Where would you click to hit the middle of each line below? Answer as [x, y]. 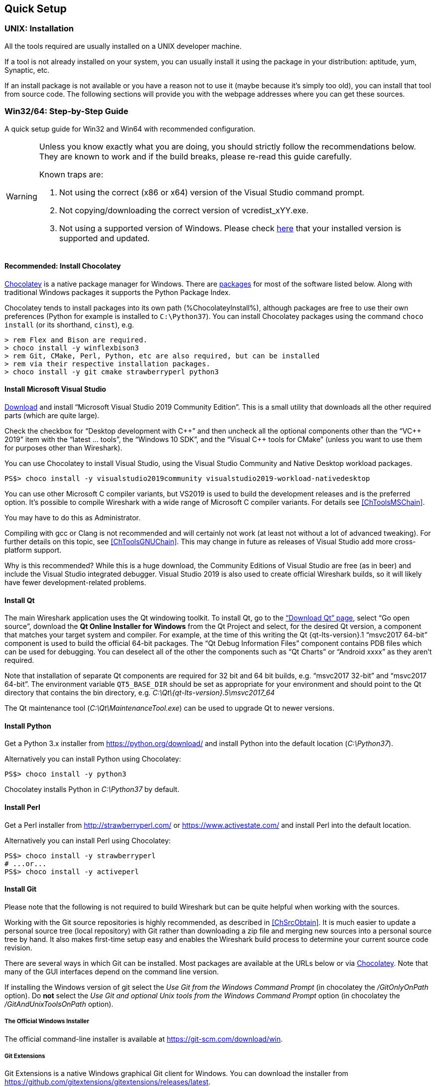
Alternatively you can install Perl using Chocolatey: [88, 840]
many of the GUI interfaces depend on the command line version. [112, 971]
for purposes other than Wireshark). [64, 448]
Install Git [21, 889]
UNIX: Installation [39, 29]
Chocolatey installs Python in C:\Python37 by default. [92, 789]
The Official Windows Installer [47, 1021]
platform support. [33, 550]
